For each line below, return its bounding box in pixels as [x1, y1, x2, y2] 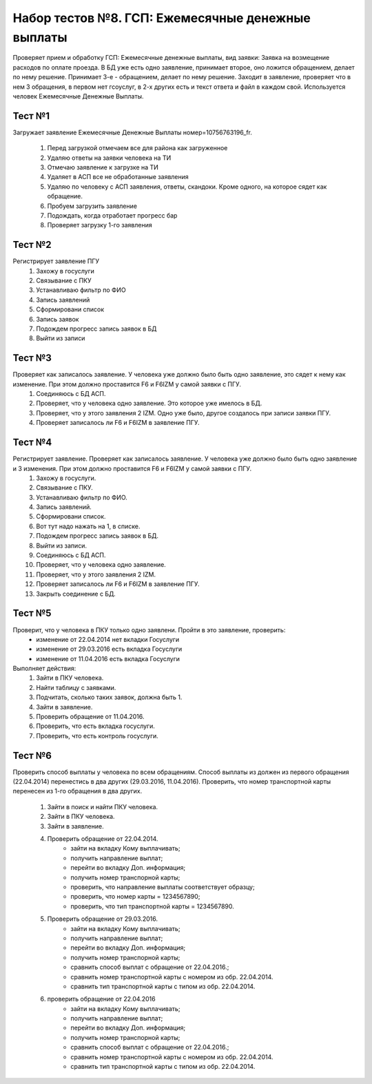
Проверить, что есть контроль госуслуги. [36, 731, 158, 740]
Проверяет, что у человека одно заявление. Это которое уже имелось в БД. [36, 399, 262, 408]
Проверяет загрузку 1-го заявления [47, 221, 152, 229]
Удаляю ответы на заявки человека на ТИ [47, 154, 172, 162]
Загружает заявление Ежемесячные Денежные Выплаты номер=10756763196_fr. [12, 128, 253, 136]
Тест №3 [12, 352, 52, 364]
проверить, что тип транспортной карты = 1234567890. [70, 902, 234, 910]
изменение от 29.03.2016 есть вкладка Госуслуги [36, 645, 183, 654]
